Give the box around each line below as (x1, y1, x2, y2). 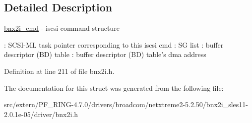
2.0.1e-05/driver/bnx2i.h (4, 109, 78, 119)
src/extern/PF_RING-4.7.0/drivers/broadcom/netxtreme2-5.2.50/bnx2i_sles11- (4, 99, 249, 110)
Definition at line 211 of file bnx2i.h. (4, 65, 115, 76)
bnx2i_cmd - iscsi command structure (4, 23, 120, 33)
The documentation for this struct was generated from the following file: (4, 82, 224, 93)
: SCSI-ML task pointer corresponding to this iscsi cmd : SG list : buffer (4, 39, 224, 50)
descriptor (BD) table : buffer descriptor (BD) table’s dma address (4, 49, 206, 60)
